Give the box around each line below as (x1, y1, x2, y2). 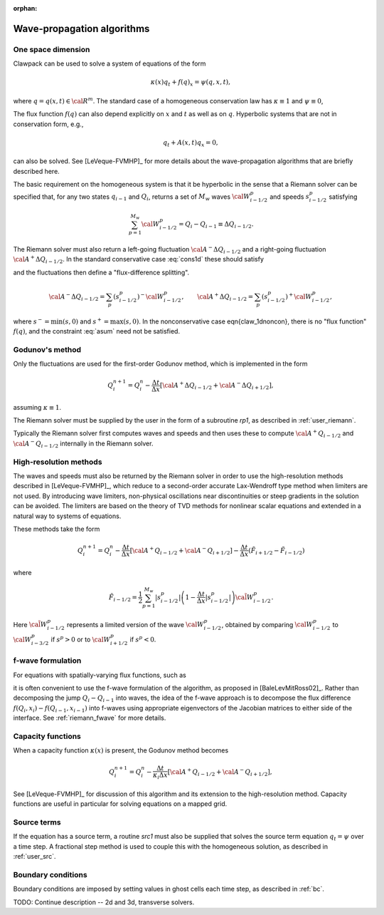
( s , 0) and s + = (63, 316, 110, 326)
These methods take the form (13, 524, 100, 533)
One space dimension (13, 44, 90, 54)
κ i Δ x (153, 770, 169, 780)
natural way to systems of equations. (13, 512, 122, 520)
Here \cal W (13, 620, 48, 629)
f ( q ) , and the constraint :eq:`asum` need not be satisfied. (13, 326, 181, 335)
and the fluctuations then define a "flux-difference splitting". (13, 268, 190, 276)
